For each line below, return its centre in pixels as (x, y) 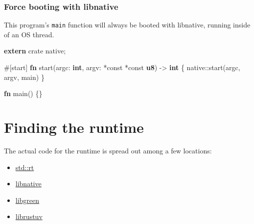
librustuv (29, 216)
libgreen (27, 200)
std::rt (25, 167)
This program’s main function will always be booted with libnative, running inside (127, 25)
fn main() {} (23, 93)
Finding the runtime (74, 127)
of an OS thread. (29, 34)
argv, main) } (24, 77)
